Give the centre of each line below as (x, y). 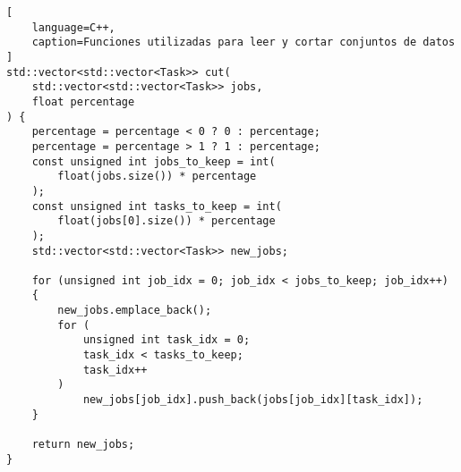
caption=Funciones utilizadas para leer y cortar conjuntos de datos (243, 42)
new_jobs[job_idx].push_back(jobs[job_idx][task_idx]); (253, 400)
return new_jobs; (83, 445)
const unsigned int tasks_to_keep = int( (157, 206)
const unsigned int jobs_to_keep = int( (154, 161)
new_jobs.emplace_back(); (135, 311)
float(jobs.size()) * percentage (157, 177)
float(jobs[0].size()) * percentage (166, 221)
